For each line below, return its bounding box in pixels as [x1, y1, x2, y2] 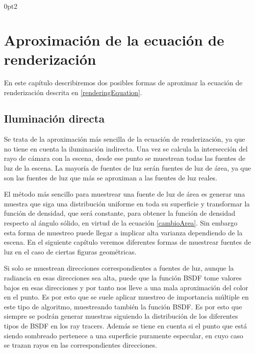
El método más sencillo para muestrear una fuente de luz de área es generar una [4, 189, 245, 199]
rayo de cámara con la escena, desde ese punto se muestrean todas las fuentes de [4, 153, 246, 163]
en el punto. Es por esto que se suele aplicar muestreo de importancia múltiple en [4, 292, 249, 302]
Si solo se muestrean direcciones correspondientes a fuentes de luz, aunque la [4, 263, 234, 273]
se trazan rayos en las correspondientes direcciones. [4, 340, 157, 350]
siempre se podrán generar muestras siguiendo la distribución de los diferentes [4, 311, 238, 321]
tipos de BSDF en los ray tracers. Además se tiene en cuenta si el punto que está [4, 320, 247, 330]
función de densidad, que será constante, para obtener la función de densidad [4, 208, 235, 218]
